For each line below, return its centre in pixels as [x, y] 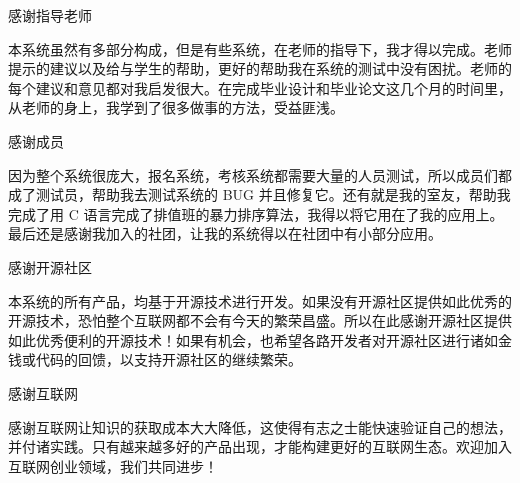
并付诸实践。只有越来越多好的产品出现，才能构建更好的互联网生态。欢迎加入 [260, 446]
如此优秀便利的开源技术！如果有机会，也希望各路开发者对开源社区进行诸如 [253, 339]
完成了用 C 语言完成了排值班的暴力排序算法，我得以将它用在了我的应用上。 [256, 213]
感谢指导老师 [50, 15]
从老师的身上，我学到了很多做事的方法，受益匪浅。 [176, 107]
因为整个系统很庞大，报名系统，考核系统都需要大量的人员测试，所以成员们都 [260, 174]
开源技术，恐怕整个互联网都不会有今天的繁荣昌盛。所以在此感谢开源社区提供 [260, 320]
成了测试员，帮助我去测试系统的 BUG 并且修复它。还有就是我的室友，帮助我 [259, 194]
